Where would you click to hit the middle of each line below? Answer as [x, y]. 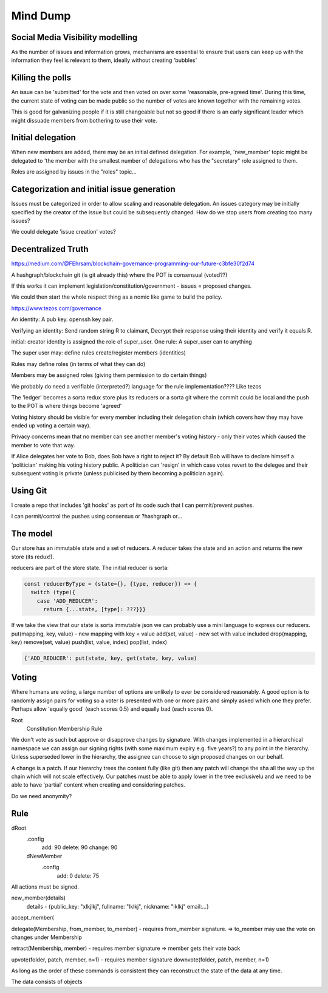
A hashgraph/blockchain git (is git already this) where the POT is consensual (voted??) [119, 275]
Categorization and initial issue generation [93, 189]
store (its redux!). [33, 557]
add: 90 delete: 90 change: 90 [80, 847]
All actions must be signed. [45, 887]
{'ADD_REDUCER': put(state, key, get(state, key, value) [111, 658]
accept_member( [32, 918]
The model [32, 534]
